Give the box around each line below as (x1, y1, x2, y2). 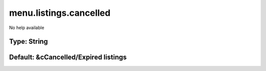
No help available (9, 25, 44, 31)
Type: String (9, 37, 48, 46)
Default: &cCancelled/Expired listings (9, 53, 127, 62)
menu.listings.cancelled (9, 7, 111, 18)
